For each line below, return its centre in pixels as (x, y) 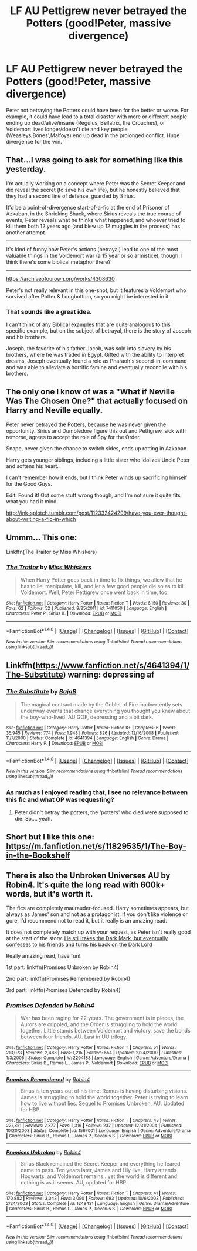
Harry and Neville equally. (55, 410)
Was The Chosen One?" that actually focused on (97, 401)
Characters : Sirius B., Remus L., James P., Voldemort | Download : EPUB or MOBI (87, 1063)
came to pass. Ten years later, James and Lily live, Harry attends (98, 1170)
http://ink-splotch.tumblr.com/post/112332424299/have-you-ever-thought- (97, 513)
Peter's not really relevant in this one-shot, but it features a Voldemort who (96, 290)
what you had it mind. (32, 501)
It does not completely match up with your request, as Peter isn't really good (98, 932)
